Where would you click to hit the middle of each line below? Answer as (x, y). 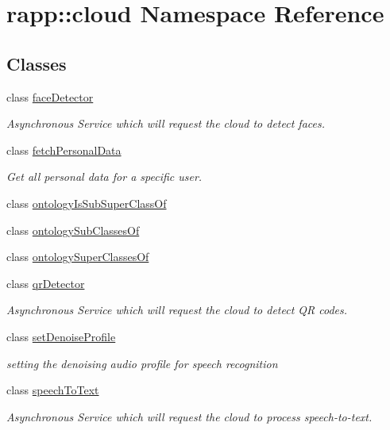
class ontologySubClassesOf (73, 230)
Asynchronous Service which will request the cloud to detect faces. (166, 123)
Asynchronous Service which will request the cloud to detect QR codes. (177, 310)
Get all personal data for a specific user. (104, 177)
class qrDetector (46, 283)
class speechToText (53, 390)
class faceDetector (50, 96)
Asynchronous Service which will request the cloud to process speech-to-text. (189, 416)
